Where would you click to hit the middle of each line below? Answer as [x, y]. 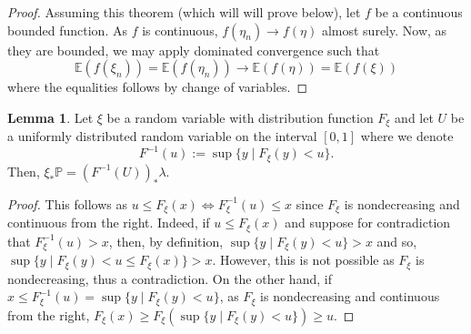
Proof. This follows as [67, 203]
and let [414, 117]
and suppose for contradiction [368, 223]
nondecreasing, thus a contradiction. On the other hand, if [170, 278]
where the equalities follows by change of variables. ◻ [158, 87]
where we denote [407, 136]
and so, [397, 241]
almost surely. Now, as [384, 30]
